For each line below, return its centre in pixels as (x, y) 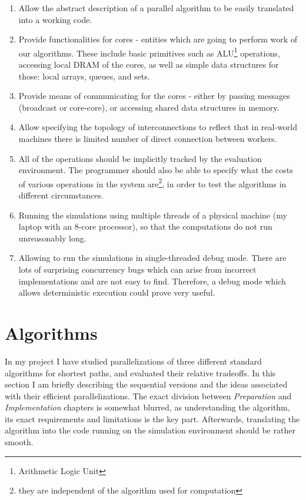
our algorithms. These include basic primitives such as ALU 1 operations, (149, 52)
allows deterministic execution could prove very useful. (117, 292)
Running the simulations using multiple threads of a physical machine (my (153, 215)
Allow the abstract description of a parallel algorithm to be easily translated (156, 8)
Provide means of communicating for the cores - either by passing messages (154, 96)
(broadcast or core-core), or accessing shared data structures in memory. (149, 107)
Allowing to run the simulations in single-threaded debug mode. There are (152, 258)
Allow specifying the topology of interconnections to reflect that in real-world (158, 127)
